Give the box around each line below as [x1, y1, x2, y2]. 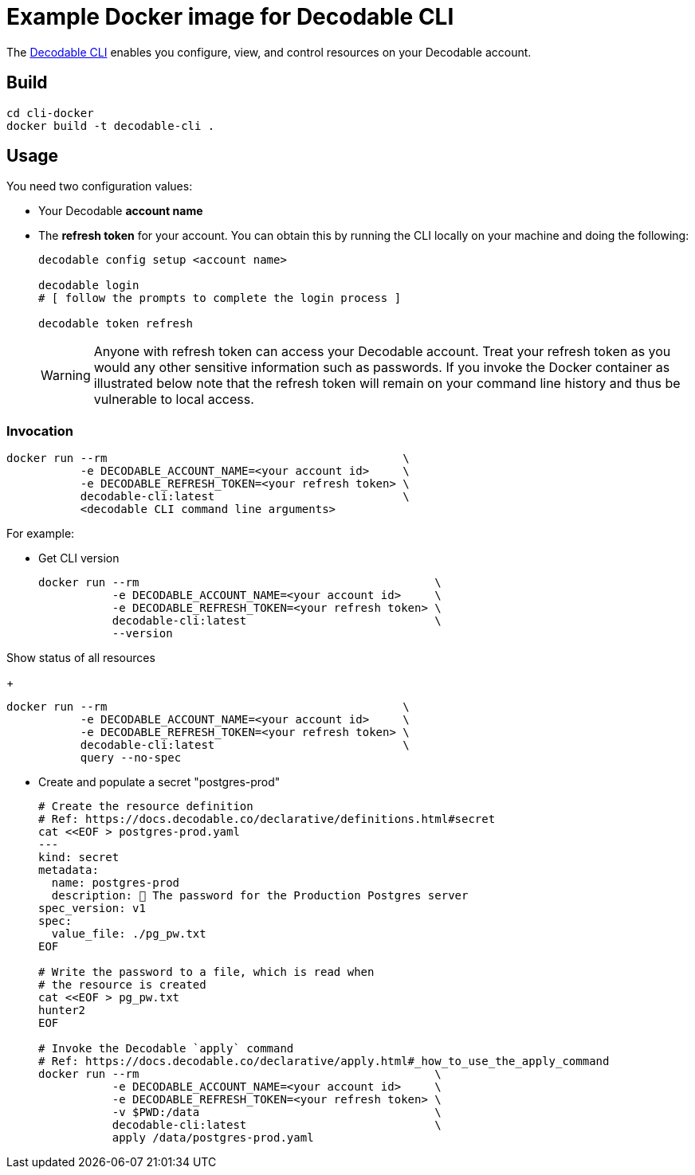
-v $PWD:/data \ [112, 1106, 442, 1119]
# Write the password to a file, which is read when [38, 965, 375, 979]
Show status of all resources [6, 651, 155, 665]
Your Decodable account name [38, 204, 203, 218]
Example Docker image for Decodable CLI [6, 3, 454, 30]
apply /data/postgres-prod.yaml [112, 1131, 314, 1145]
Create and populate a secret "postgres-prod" [38, 775, 281, 789]
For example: [6, 527, 75, 541]
